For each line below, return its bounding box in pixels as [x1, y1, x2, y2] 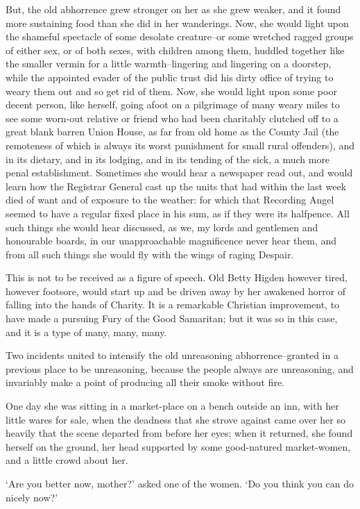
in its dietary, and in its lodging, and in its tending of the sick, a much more [6, 151, 330, 166]
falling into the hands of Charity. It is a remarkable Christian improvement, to [6, 297, 340, 312]
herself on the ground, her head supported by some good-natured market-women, [6, 439, 351, 453]
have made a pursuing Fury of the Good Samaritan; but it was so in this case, [6, 311, 338, 326]
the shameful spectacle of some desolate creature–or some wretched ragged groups [6, 29, 354, 44]
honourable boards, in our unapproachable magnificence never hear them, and [6, 233, 337, 248]
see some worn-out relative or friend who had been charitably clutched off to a [6, 110, 338, 125]
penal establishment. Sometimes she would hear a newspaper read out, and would [6, 165, 353, 180]
